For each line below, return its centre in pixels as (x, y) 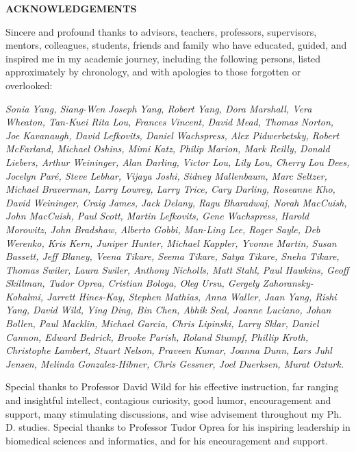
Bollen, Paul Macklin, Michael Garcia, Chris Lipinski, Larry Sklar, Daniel (162, 323)
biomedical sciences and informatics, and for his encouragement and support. (167, 440)
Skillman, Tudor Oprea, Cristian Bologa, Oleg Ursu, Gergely (132, 283)
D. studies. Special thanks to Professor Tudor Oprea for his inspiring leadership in (178, 427)
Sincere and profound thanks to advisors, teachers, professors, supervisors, (161, 31)
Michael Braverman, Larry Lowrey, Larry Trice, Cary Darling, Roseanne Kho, (170, 189)
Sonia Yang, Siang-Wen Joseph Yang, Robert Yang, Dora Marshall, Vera (159, 108)
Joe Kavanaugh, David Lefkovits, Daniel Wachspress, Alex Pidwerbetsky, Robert (173, 135)
